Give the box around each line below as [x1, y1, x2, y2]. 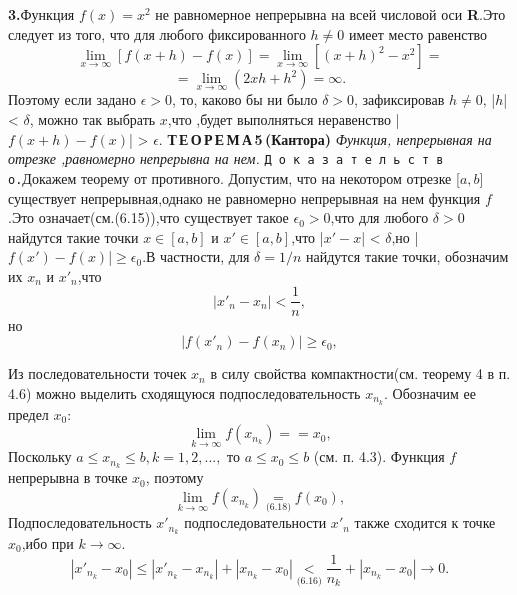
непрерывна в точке [8, 467, 128, 488]
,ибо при [21, 532, 74, 553]
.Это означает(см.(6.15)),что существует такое [8, 207, 289, 228]
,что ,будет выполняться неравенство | [167, 109, 400, 129]
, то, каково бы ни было [171, 89, 318, 110]
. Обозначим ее [384, 382, 476, 403]
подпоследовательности [184, 512, 327, 533]
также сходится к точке [354, 512, 496, 533]
